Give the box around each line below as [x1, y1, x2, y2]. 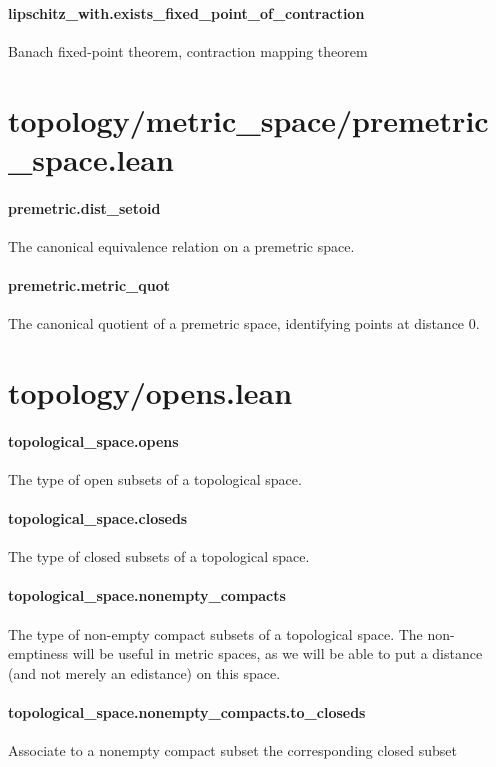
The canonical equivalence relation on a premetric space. [8, 235, 355, 256]
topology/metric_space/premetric [8, 99, 489, 140]
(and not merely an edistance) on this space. [8, 662, 281, 683]
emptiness [8, 643, 69, 664]
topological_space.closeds [8, 508, 188, 529]
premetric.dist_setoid [8, 197, 161, 218]
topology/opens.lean [8, 371, 293, 412]
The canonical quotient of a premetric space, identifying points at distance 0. [8, 313, 480, 334]
